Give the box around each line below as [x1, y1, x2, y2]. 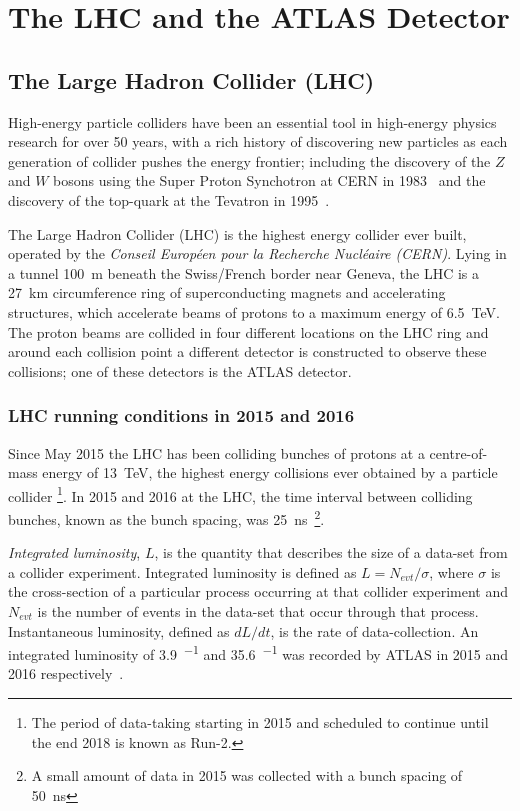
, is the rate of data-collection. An [270, 620, 479, 641]
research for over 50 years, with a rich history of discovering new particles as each [8, 131, 508, 152]
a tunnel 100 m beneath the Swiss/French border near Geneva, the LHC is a [8, 262, 480, 283]
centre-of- [429, 442, 488, 463]
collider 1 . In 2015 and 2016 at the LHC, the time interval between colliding [8, 482, 473, 506]
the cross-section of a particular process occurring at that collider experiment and [8, 581, 509, 602]
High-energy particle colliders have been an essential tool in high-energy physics [8, 111, 497, 132]
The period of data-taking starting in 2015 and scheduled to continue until [31, 712, 489, 733]
